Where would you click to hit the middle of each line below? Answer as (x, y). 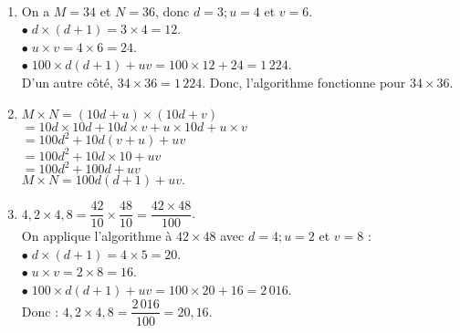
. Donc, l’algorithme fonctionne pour (304, 82)
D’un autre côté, (67, 82)
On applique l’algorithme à (97, 236)
